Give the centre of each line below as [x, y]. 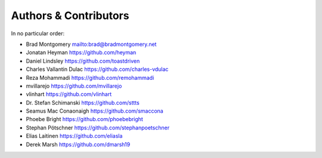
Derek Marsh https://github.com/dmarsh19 [78, 144]
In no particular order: [38, 33]
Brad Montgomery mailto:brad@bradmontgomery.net [91, 44]
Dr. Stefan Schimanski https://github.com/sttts [83, 103]
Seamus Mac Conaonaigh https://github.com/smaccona [95, 111]
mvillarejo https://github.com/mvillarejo [74, 86]
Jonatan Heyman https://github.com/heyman [81, 52]
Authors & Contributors [70, 16]
